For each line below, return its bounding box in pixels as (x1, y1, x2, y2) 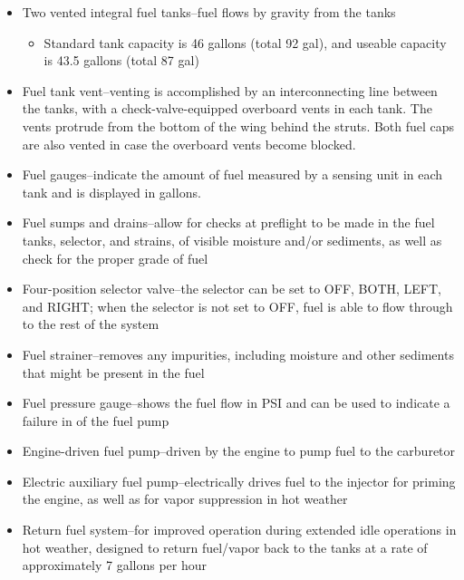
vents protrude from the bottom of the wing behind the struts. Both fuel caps (22, 116, 455, 135)
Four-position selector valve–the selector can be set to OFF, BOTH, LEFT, (22, 279, 441, 298)
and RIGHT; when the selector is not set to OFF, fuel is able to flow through (22, 296, 453, 315)
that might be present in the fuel (22, 362, 205, 382)
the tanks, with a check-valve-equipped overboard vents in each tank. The (22, 99, 432, 118)
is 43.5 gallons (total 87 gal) (43, 51, 199, 70)
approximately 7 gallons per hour (22, 556, 208, 575)
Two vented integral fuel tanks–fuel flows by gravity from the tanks (22, 3, 396, 21)
